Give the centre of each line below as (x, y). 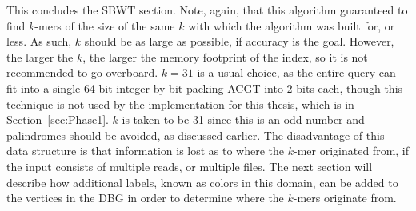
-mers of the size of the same (105, 25)
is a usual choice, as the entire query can (296, 72)
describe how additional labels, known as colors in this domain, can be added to (202, 182)
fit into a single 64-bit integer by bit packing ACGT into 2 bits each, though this (205, 88)
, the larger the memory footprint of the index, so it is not (225, 56)
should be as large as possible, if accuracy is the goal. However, (239, 41)
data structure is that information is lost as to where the (146, 151)
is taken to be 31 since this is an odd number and (243, 119)
